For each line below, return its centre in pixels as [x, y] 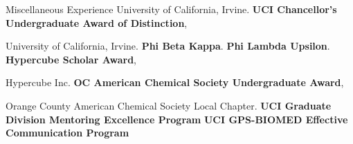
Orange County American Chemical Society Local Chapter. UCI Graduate [169, 105]
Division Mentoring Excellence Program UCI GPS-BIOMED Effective [177, 119]
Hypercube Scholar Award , [71, 59]
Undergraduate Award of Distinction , [97, 22]
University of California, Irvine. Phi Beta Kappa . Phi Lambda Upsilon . [168, 46]
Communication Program [67, 133]
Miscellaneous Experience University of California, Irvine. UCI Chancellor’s [171, 9]
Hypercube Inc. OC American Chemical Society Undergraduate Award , [175, 82]
